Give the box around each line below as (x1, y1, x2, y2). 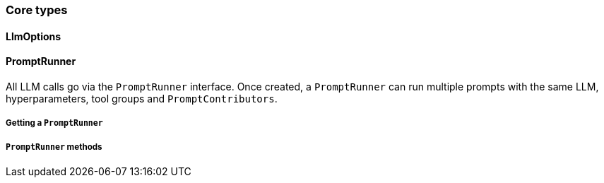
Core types (6, 3, 68, 17)
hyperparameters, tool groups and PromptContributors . (6, 92, 278, 105)
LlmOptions (6, 30, 61, 42)
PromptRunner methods (6, 141, 102, 152)
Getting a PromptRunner (6, 118, 103, 129)
